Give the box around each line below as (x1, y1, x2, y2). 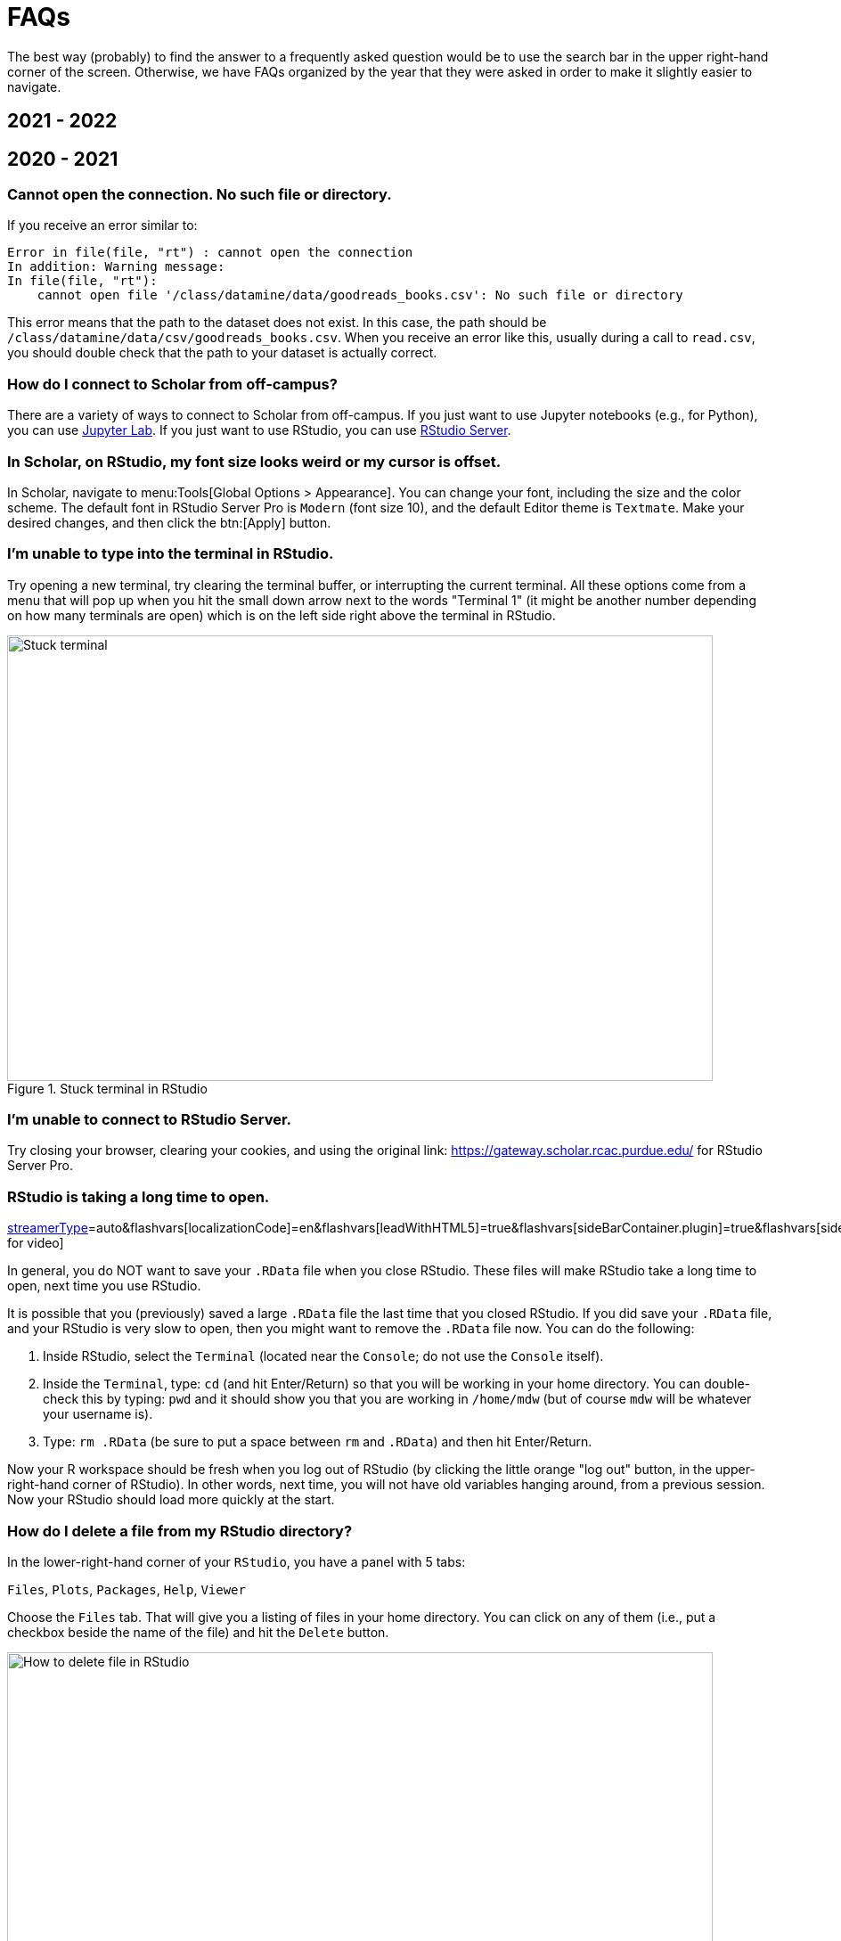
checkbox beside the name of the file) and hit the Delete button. (7, 1624, 389, 1640)
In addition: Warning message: (7, 259, 225, 274)
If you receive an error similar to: (7, 217, 198, 233)
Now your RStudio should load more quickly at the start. (7, 1492, 335, 1508)
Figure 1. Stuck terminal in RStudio (7, 1080, 208, 1096)
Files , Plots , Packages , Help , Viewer (7, 1581, 246, 1597)
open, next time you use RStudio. (7, 1278, 201, 1294)
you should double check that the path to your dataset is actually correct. (7, 345, 437, 361)
